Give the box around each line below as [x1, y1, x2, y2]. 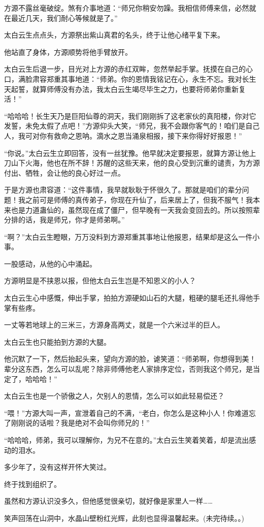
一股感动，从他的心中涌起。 [4, 258, 96, 269]
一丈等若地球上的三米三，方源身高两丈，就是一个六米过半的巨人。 [4, 319, 224, 330]
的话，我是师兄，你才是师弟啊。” [18, 214, 125, 225]
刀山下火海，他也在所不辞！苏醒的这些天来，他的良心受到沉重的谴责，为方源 [4, 157, 260, 168]
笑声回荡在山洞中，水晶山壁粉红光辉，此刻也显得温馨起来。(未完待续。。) [4, 512, 244, 523]
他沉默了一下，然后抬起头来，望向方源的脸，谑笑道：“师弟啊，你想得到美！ [4, 353, 256, 364]
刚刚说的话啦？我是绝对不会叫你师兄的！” [11, 417, 150, 428]
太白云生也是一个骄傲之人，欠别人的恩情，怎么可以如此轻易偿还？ [4, 390, 224, 401]
